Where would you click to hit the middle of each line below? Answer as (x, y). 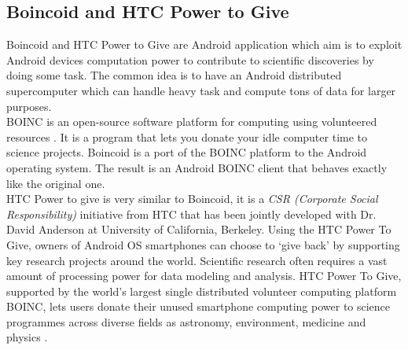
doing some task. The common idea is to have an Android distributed (174, 75)
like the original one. (56, 183)
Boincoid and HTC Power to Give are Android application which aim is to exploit (204, 44)
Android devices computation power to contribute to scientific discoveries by (190, 59)
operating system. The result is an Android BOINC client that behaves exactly (197, 167)
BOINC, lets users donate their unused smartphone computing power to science (198, 306)
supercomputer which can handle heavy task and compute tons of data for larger (201, 90)
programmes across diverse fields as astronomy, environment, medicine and (186, 321)
